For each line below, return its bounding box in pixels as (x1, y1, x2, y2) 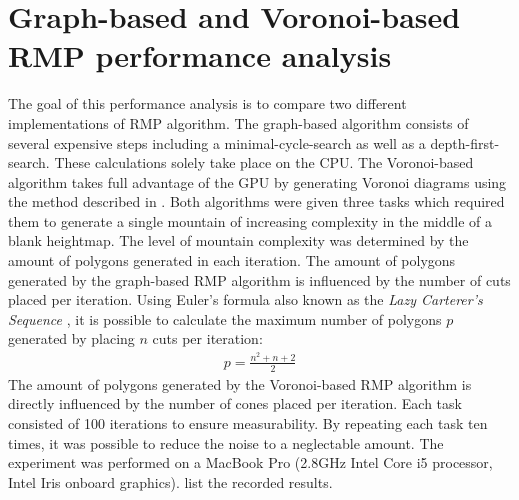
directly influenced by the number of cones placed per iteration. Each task (8, 393, 462, 414)
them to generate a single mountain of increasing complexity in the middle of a (8, 210, 492, 231)
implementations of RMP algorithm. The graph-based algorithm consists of (8, 112, 469, 133)
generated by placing (8, 328, 135, 349)
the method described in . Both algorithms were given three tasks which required (8, 191, 505, 212)
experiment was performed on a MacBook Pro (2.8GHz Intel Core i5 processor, (8, 452, 493, 473)
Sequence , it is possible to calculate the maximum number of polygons (8, 308, 442, 329)
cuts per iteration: (152, 328, 263, 349)
